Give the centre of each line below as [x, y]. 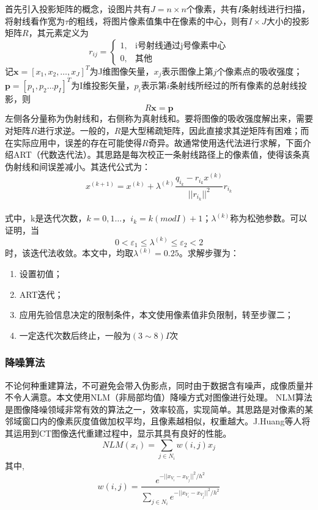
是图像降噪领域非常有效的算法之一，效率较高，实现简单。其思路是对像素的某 [159, 409]
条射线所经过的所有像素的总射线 [234, 85]
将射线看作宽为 [35, 20]
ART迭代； [41, 294]
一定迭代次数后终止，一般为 [75, 335]
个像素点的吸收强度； [260, 71]
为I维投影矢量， [103, 85]
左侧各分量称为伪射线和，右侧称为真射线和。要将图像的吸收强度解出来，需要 [159, 118]
